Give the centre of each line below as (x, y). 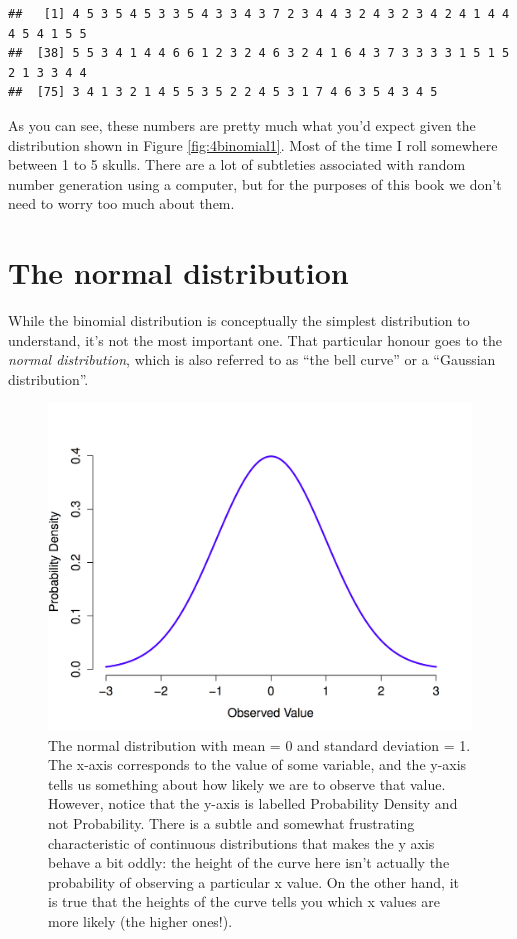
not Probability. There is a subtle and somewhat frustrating (231, 822)
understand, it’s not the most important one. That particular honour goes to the (255, 339)
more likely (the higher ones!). (140, 920)
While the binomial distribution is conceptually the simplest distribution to (239, 320)
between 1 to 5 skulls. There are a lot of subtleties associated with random (237, 164)
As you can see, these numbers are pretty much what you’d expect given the (242, 124)
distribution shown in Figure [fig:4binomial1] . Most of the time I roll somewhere (253, 144)
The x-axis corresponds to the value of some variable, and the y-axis (257, 764)
